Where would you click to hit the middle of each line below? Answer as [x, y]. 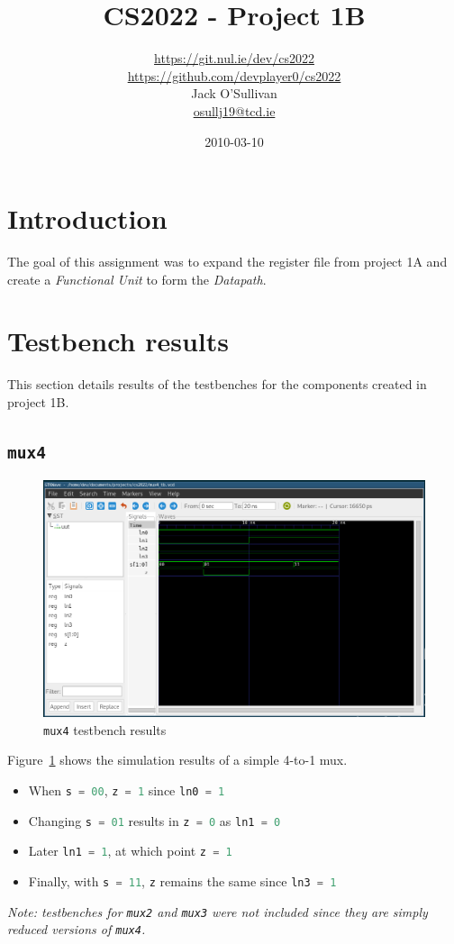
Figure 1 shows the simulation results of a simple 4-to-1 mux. [177, 760]
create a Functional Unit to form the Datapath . [137, 279]
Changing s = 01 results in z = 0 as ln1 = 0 [154, 820]
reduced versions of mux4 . [77, 929]
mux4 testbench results [105, 729]
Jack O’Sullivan [234, 93]
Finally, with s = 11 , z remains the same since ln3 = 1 [182, 881]
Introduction [87, 218]
